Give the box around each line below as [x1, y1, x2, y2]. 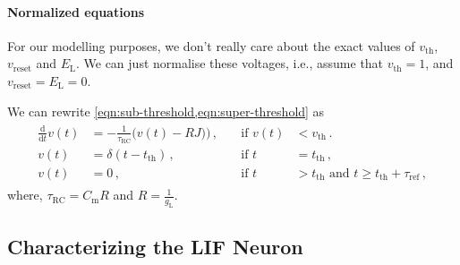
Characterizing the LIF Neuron [7, 233, 303, 261]
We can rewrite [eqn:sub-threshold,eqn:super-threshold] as [7, 101, 325, 120]
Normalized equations [7, 2, 145, 21]
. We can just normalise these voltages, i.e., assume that [75, 54, 384, 73]
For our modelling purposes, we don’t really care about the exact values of [7, 36, 415, 55]
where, [7, 185, 43, 204]
